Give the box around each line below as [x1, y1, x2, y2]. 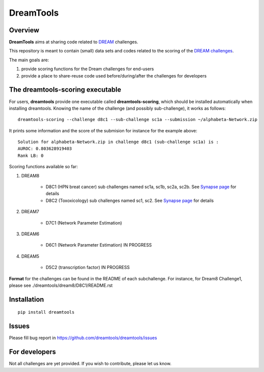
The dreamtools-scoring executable [9, 86, 122, 94]
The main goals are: [9, 57, 49, 63]
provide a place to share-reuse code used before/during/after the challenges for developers [21, 73, 207, 78]
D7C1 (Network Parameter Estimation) [45, 220, 122, 225]
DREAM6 [21, 231, 40, 237]
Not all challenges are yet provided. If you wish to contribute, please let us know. [9, 361, 172, 367]
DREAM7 [21, 209, 39, 215]
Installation [9, 295, 44, 303]
